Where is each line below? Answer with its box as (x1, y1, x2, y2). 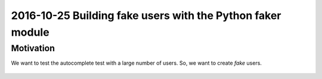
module (11, 26, 50, 39)
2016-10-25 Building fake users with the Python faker (11, 9, 281, 22)
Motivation (11, 43, 55, 53)
